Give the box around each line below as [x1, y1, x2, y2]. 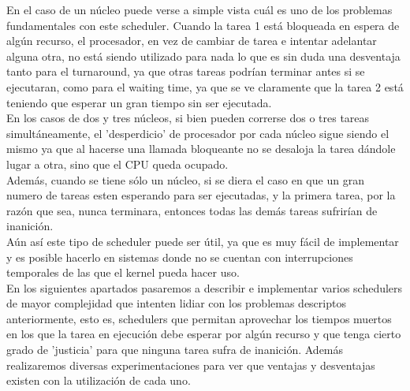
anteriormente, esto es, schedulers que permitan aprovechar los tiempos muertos [6, 310, 392, 326]
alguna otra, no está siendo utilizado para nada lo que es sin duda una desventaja [6, 47, 401, 64]
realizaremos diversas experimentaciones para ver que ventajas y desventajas [6, 356, 375, 373]
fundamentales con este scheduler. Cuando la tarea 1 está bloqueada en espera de [6, 17, 400, 33]
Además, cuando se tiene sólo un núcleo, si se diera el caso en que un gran [6, 171, 364, 188]
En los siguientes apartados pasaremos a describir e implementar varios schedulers [6, 279, 403, 296]
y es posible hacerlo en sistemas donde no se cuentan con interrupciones [6, 248, 353, 265]
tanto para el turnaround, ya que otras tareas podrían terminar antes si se [6, 63, 365, 80]
